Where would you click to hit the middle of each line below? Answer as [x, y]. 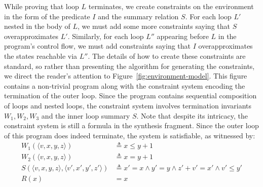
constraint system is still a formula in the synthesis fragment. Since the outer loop [131, 125]
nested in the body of [37, 26]
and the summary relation [138, 16]
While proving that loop [42, 6]
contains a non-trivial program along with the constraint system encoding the [125, 85]
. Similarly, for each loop [106, 36]
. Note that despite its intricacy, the [192, 115]
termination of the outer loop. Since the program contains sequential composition [130, 96]
